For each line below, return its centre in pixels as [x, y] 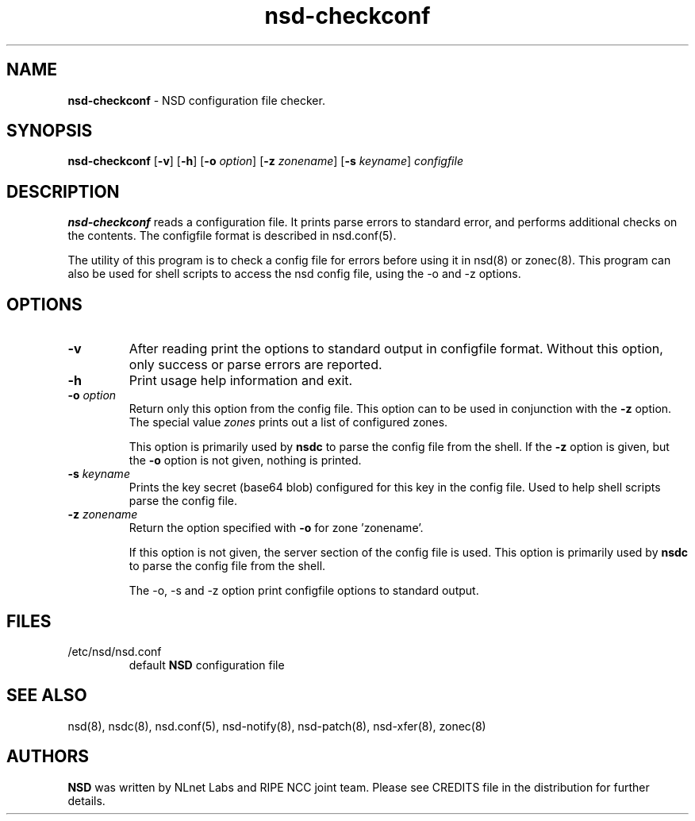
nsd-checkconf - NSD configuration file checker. [196, 100]
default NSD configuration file [207, 665]
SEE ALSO [47, 696]
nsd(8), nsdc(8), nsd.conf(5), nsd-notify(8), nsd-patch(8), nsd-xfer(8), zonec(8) [277, 726]
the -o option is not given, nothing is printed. [245, 461]
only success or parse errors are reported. [255, 365]
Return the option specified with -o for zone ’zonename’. [276, 528]
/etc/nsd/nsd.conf [115, 651]
